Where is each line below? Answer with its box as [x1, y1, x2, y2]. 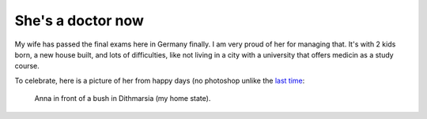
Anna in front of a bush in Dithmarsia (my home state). [34, 94, 211, 103]
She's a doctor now [14, 12, 144, 29]
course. [14, 61, 40, 71]
